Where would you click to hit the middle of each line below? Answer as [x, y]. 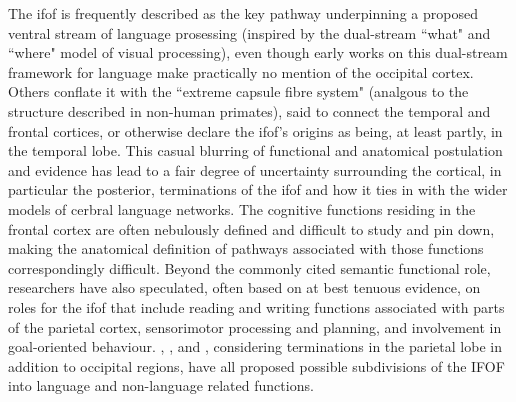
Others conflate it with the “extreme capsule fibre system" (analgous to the [238, 91]
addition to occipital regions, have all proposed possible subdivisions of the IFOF [256, 365]
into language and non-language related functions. [161, 385]
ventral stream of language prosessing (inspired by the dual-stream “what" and [249, 32]
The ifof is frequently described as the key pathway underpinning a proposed [243, 13]
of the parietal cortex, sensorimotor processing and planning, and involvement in [255, 326]
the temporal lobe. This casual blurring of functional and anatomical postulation [255, 150]
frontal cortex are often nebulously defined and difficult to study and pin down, [251, 228]
